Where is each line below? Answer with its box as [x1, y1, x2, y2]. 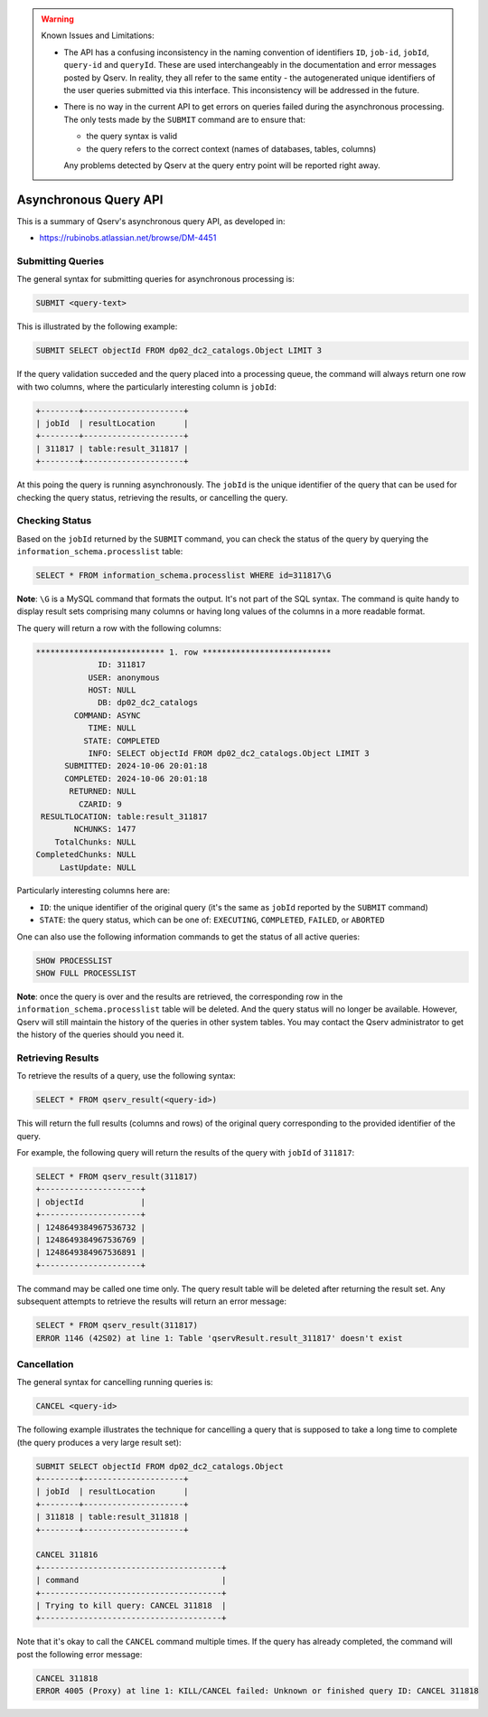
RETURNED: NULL [69, 787, 136, 797]
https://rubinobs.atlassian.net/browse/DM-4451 [39, 232, 217, 243]
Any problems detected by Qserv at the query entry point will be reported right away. [63, 159, 380, 171]
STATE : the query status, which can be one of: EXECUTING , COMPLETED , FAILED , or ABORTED [39, 914, 385, 926]
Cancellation [16, 1357, 74, 1370]
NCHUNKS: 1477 [73, 824, 136, 835]
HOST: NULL [88, 685, 136, 695]
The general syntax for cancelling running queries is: [16, 1377, 213, 1388]
